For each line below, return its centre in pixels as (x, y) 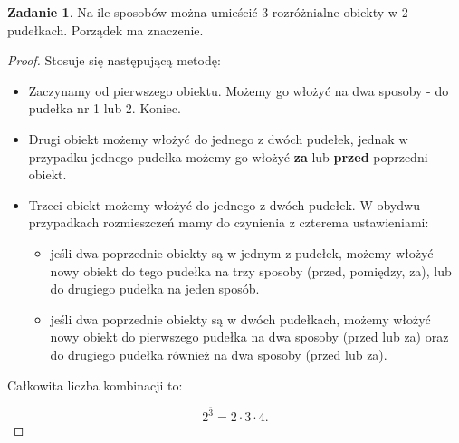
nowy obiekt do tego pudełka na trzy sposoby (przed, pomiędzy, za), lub (251, 270)
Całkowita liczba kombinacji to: (95, 385)
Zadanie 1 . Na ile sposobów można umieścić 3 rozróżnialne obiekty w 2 (208, 12)
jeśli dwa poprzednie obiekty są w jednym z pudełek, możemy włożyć (242, 252)
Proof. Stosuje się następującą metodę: (114, 60)
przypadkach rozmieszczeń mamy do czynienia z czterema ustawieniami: (229, 222)
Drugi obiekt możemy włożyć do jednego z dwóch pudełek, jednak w (218, 138)
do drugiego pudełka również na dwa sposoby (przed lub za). (219, 354)
